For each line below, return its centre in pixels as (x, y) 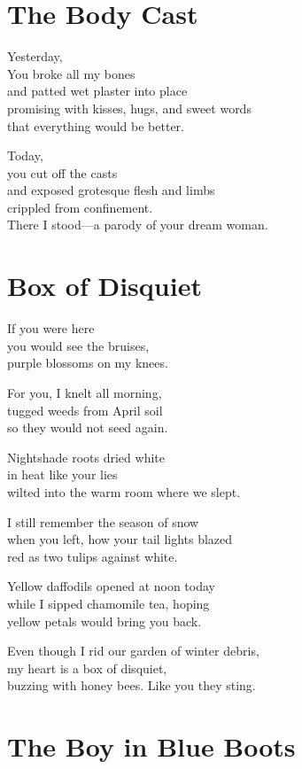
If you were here (51, 328)
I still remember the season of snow (103, 521)
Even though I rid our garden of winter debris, (133, 651)
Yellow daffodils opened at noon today (111, 586)
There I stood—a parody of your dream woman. (138, 225)
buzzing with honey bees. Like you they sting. (132, 685)
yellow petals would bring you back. (105, 621)
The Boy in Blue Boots (151, 746)
